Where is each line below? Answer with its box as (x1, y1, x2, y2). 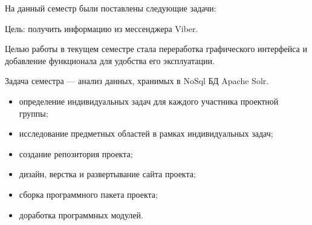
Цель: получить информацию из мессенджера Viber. (5, 22, 198, 34)
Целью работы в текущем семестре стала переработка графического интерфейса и (5, 42, 307, 55)
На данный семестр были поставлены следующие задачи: (5, 2, 216, 14)
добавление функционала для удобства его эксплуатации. (5, 54, 215, 67)
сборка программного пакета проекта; (19, 187, 158, 200)
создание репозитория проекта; (19, 147, 133, 160)
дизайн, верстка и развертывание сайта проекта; (19, 168, 196, 180)
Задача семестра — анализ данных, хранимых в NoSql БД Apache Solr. (5, 74, 269, 87)
